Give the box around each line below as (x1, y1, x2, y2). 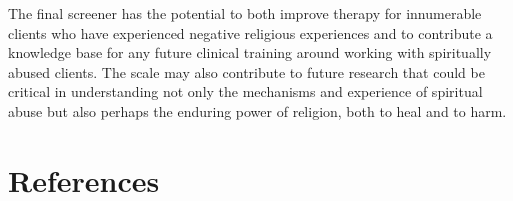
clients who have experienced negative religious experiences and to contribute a (8, 22, 493, 43)
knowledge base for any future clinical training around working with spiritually (8, 42, 492, 63)
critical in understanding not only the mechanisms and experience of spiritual (8, 81, 483, 102)
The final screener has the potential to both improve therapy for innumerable (8, 3, 482, 23)
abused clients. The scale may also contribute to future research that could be (8, 61, 485, 82)
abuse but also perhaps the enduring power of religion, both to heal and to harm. (8, 100, 507, 121)
